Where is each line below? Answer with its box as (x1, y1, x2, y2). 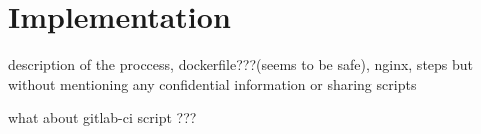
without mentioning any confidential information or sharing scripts (8, 73, 417, 94)
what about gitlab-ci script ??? (8, 107, 197, 128)
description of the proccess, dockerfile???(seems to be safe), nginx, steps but (8, 54, 474, 75)
